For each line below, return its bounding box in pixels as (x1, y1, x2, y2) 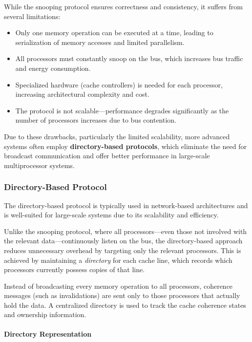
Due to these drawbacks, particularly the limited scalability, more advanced (4, 131, 230, 141)
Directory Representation (4, 328, 92, 339)
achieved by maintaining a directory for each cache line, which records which (4, 255, 232, 265)
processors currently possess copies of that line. (4, 264, 145, 275)
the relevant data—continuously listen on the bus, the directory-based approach (4, 235, 243, 246)
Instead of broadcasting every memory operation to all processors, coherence (4, 280, 233, 291)
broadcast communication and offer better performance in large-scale (4, 150, 210, 161)
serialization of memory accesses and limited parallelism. (15, 37, 185, 47)
